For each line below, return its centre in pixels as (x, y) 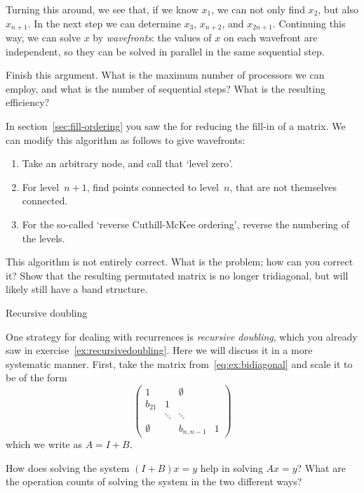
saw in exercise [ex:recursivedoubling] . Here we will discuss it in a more (159, 350)
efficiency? (28, 102)
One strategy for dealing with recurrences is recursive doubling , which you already (182, 336)
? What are (321, 467)
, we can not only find (258, 9)
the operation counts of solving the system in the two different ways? (154, 481)
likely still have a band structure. (77, 289)
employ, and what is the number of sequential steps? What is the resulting (166, 88)
